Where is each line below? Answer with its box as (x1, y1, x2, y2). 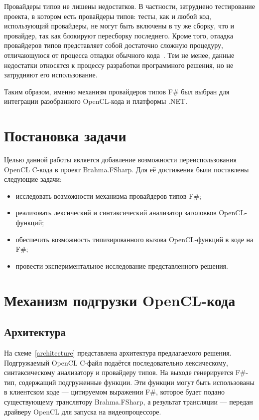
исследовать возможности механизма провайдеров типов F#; (15, 190, 201, 201)
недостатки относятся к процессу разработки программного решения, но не (4, 59, 234, 70)
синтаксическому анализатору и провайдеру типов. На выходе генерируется (4, 367, 234, 378)
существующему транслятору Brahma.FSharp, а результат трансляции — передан (4, 396, 253, 407)
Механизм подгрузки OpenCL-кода (4, 290, 236, 310)
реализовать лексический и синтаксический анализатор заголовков (15, 207, 217, 218)
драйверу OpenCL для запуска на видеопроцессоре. (4, 406, 161, 417)
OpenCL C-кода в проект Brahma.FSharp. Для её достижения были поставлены (4, 164, 249, 174)
